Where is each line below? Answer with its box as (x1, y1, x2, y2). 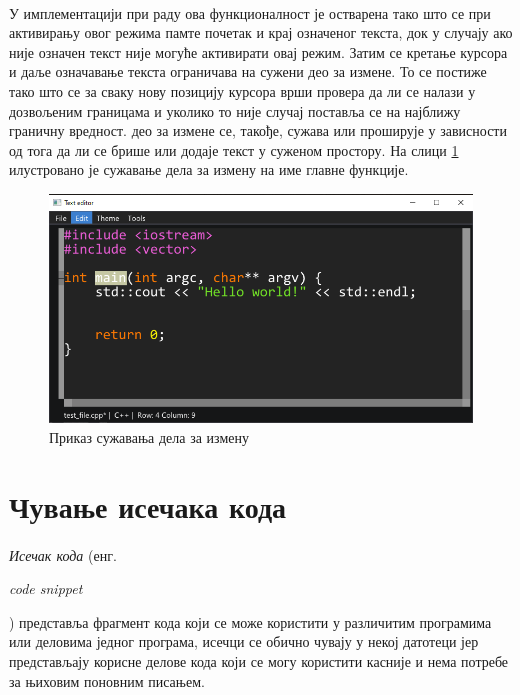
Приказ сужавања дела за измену (49, 426, 249, 447)
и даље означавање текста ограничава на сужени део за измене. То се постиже (9, 61, 487, 82)
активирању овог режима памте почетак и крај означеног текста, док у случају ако (9, 22, 513, 43)
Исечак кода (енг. (9, 544, 117, 565)
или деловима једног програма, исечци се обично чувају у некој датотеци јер (9, 631, 479, 652)
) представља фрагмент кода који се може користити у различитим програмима (9, 611, 492, 632)
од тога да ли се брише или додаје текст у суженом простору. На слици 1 (9, 139, 459, 160)
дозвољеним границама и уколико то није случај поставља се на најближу (9, 100, 461, 121)
